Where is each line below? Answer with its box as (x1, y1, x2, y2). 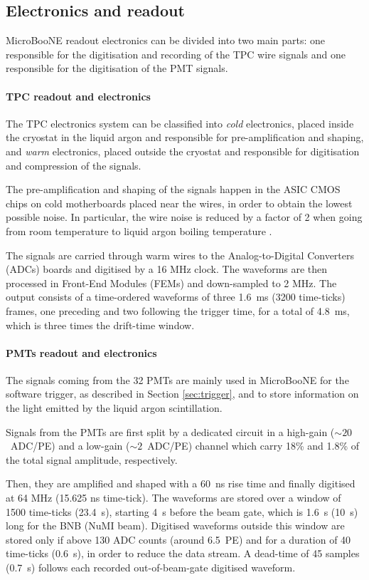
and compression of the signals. (6, 157, 141, 172)
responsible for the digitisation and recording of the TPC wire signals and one (6, 46, 346, 61)
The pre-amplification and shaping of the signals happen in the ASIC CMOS (6, 182, 341, 197)
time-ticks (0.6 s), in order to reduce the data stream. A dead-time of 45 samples (6, 546, 360, 561)
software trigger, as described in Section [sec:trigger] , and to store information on (6, 386, 359, 401)
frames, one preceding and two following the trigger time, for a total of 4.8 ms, (6, 303, 350, 318)
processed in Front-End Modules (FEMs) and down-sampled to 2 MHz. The (6, 275, 337, 290)
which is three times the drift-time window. (6, 317, 195, 332)
